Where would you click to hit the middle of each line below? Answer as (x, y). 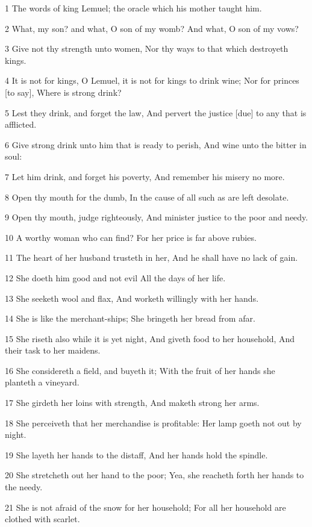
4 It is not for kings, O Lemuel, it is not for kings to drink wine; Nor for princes (152, 80)
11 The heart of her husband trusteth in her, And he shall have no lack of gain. (151, 257)
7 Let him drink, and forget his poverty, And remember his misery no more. (145, 176)
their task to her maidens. (53, 350)
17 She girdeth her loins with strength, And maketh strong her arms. (132, 403)
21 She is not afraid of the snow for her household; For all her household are (145, 507)
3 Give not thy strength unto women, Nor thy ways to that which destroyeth (147, 48)
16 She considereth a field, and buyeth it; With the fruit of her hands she (140, 370)
